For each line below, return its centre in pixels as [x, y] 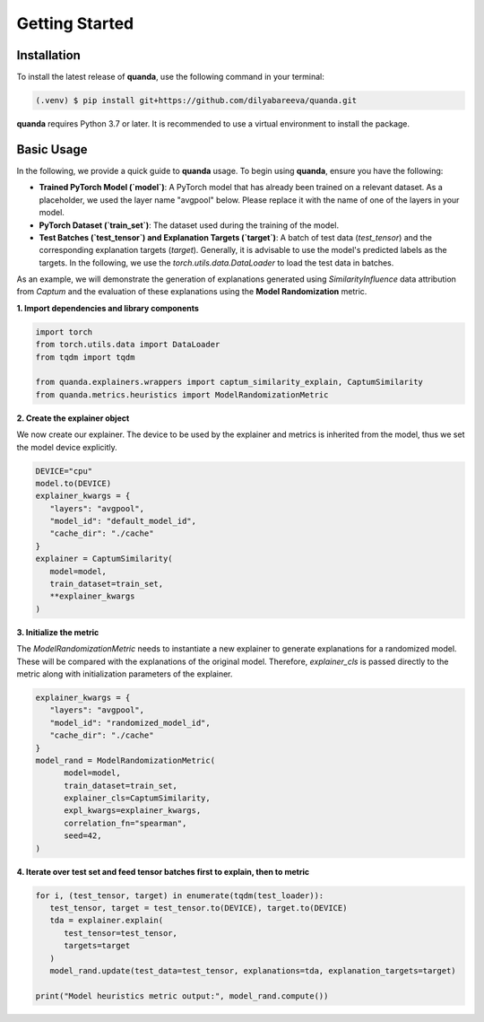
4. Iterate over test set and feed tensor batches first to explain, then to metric [163, 871]
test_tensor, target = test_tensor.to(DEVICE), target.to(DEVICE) [199, 908]
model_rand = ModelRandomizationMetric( [125, 760]
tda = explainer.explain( [107, 921]
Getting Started [75, 23]
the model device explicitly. [67, 447]
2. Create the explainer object [73, 418]
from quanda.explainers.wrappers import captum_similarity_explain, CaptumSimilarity [229, 382]
